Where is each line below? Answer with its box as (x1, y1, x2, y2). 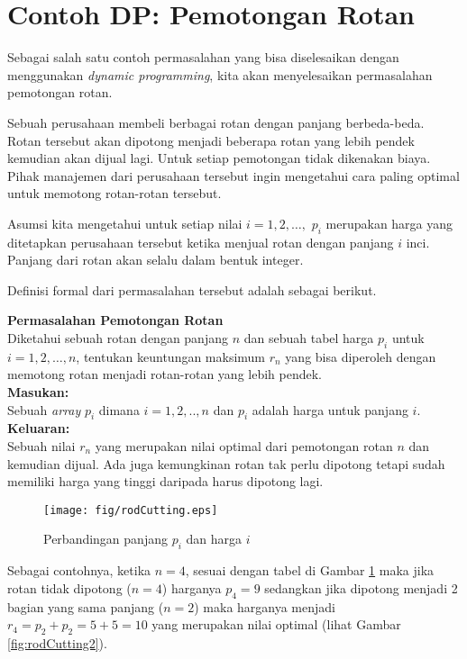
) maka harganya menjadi (194, 597, 335, 616)
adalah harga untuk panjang (252, 400, 408, 419)
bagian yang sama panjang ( (7, 597, 164, 616)
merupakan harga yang (325, 213, 453, 232)
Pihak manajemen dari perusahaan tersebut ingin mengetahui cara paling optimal (7, 166, 460, 185)
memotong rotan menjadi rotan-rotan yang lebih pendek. (7, 365, 322, 384)
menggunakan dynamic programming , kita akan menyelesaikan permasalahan (7, 65, 433, 84)
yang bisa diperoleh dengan (285, 347, 436, 366)
